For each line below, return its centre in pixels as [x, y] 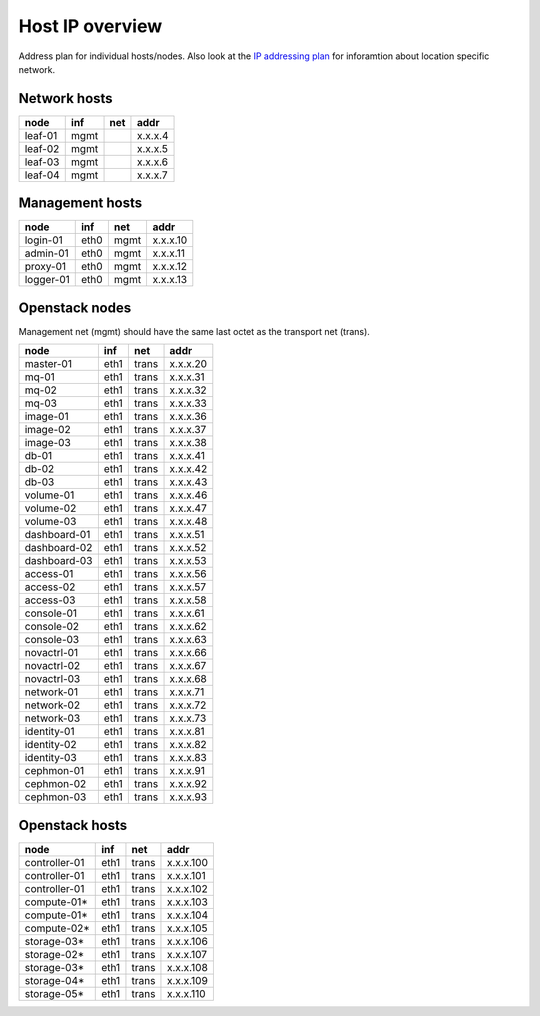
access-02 [50, 587]
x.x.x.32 [188, 390]
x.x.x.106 [187, 941]
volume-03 [50, 522]
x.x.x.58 [188, 600]
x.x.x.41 [187, 456]
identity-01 [49, 732]
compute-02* [57, 928]
